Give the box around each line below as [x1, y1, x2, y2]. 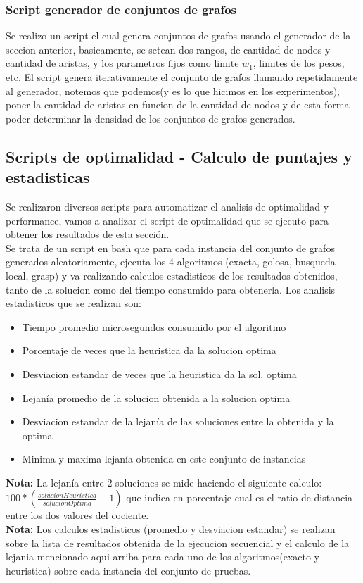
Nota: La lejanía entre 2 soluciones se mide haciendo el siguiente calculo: [6, 475, 322, 489]
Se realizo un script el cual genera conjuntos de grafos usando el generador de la [6, 28, 351, 43]
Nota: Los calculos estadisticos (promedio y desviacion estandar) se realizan [6, 522, 336, 537]
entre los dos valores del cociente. [6, 508, 149, 522]
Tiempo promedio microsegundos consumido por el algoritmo [22, 319, 286, 334]
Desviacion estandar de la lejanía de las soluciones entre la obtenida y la [22, 414, 334, 429]
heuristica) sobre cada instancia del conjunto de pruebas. [6, 563, 251, 577]
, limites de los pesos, [253, 56, 345, 70]
